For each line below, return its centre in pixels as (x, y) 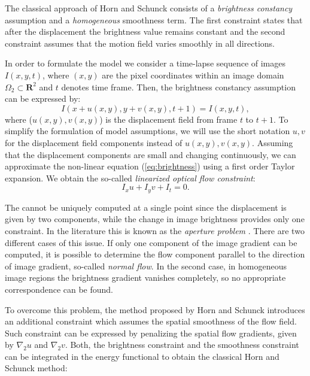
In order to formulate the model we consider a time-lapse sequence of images (145, 63)
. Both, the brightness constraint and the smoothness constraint (182, 345)
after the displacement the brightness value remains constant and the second (145, 31)
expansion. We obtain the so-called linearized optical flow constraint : (130, 178)
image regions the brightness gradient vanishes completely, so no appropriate (145, 278)
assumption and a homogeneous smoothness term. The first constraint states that (154, 19)
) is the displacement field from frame (168, 119)
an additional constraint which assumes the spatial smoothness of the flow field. (151, 321)
